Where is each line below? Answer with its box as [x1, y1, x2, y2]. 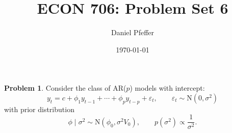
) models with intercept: [130, 83, 205, 93]
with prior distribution [4, 103, 74, 114]
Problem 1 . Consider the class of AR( [4, 83, 126, 93]
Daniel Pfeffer [111, 27, 154, 38]
